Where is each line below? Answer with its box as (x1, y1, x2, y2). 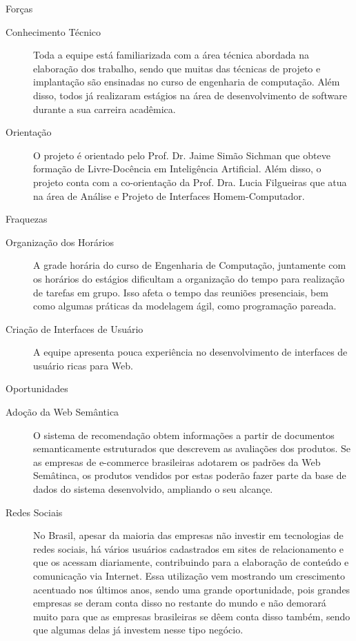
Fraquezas (6, 212, 48, 226)
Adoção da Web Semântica (6, 405, 119, 419)
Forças (6, 1, 33, 15)
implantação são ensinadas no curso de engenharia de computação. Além (33, 74, 340, 89)
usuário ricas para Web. (33, 358, 133, 372)
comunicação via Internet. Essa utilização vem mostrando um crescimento (33, 569, 346, 582)
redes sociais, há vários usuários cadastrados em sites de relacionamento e (33, 541, 344, 556)
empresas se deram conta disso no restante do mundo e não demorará (33, 596, 326, 610)
